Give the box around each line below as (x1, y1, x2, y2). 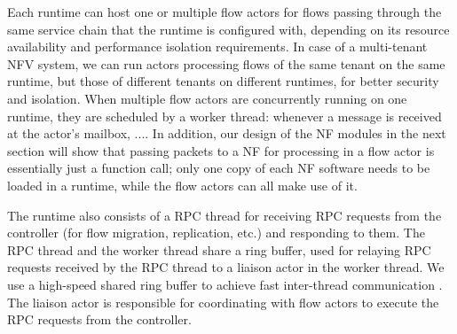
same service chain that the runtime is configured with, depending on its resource (7, 19, 450, 38)
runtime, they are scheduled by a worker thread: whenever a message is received (7, 106, 442, 125)
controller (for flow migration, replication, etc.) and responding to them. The (7, 223, 425, 242)
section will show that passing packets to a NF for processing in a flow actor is (7, 141, 435, 159)
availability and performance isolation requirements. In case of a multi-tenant (7, 37, 428, 56)
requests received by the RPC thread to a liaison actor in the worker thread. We (7, 258, 445, 276)
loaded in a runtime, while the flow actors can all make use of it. (7, 175, 358, 194)
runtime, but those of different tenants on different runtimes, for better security (7, 72, 439, 90)
